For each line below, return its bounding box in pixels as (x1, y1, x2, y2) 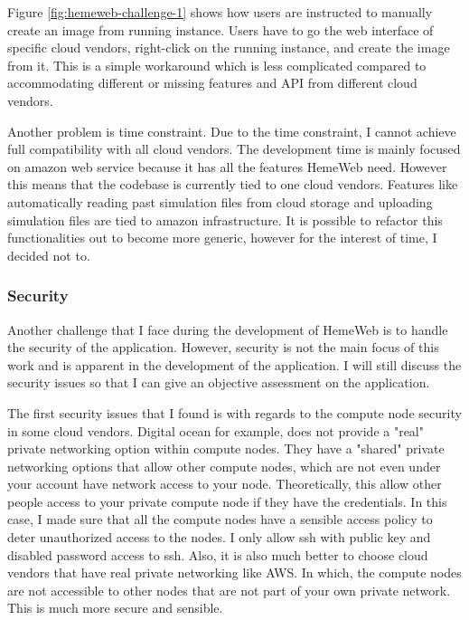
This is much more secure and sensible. (7, 598, 223, 617)
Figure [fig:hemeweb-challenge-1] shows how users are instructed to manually (7, 3, 433, 21)
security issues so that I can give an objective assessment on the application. (7, 373, 430, 392)
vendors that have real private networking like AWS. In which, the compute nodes (7, 563, 462, 582)
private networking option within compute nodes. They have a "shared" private (7, 439, 445, 458)
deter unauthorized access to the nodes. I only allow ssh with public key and (7, 528, 431, 547)
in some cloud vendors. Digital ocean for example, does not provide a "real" (7, 421, 424, 440)
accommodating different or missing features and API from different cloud (7, 73, 417, 92)
